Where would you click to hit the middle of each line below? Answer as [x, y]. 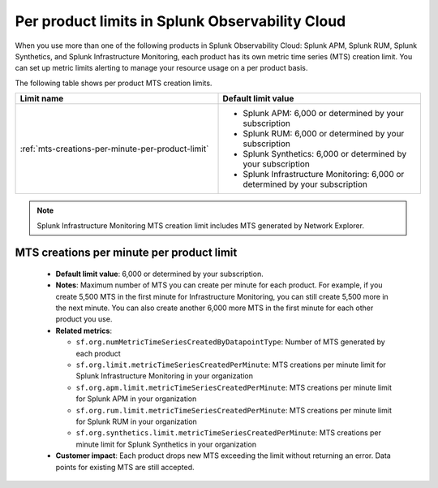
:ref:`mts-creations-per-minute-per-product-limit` [114, 149]
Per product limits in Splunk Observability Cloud [180, 21]
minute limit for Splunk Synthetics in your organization [166, 444]
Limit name [42, 99]
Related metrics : [84, 330]
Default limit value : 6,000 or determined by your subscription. [159, 274]
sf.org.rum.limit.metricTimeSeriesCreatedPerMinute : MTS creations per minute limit [234, 410]
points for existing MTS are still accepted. [125, 467]
